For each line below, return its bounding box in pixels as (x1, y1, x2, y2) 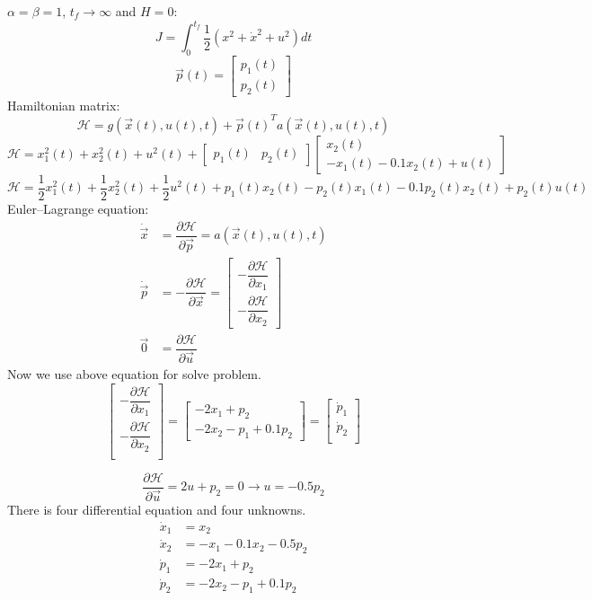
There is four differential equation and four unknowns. (7, 499, 306, 518)
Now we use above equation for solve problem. (7, 364, 261, 383)
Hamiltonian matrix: (7, 95, 120, 114)
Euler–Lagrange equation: (7, 199, 149, 217)
